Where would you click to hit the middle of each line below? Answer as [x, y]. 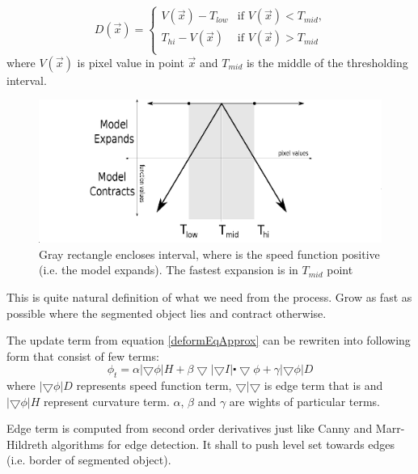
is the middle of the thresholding [327, 62]
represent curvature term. [107, 401]
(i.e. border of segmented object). [89, 460]
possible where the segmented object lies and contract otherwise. [167, 313]
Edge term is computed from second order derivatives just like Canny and [190, 428]
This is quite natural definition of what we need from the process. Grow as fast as [209, 296]
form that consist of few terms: [83, 355]
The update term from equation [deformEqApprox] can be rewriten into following [209, 340]
